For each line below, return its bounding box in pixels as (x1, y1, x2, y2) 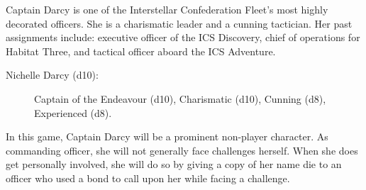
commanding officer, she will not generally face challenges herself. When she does (6, 142, 358, 157)
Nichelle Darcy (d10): (6, 67, 99, 82)
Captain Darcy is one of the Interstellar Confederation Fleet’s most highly (6, 2, 328, 16)
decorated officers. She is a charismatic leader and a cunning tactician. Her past (6, 16, 353, 30)
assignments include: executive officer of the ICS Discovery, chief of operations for (6, 30, 360, 45)
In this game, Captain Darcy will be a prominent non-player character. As (6, 129, 328, 144)
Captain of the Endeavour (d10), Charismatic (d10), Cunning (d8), (34, 91, 326, 106)
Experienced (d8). (34, 105, 112, 120)
